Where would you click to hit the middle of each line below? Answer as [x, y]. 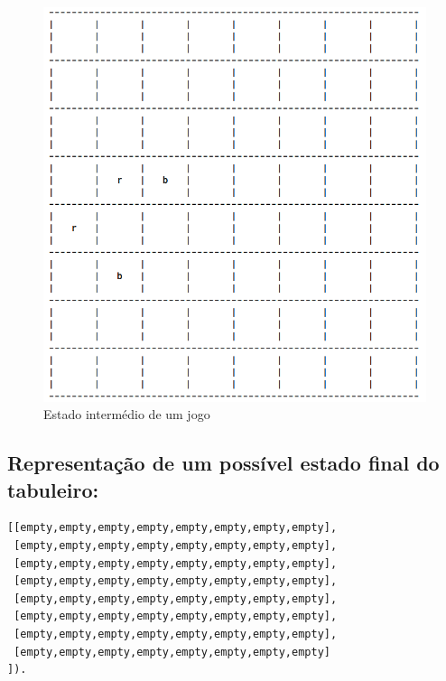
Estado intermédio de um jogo [127, 414]
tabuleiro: [53, 489]
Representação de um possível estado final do [223, 463]
